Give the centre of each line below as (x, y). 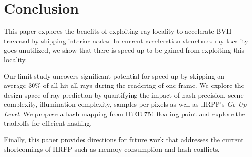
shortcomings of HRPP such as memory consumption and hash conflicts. (112, 149)
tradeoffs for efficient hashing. (48, 123)
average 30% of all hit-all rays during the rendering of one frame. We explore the (124, 85)
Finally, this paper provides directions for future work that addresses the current (124, 139)
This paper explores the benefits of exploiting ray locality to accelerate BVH (118, 31)
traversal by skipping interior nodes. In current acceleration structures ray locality (126, 40)
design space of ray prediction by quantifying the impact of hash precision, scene (124, 94)
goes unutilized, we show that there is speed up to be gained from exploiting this (124, 50)
